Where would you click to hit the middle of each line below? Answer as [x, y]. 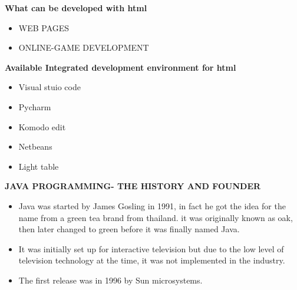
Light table [39, 166]
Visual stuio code [49, 87]
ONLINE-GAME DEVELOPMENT [84, 47]
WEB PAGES [44, 27]
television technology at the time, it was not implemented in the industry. [152, 260]
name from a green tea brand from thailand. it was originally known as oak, [156, 217]
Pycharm [35, 106]
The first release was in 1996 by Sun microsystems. [110, 280]
